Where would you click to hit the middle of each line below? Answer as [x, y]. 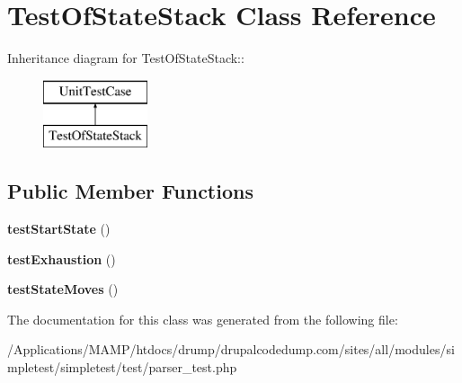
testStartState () [59, 229]
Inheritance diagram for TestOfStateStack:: [126, 58]
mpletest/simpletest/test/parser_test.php [122, 367]
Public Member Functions [130, 191]
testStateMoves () [63, 289]
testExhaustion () [62, 258]
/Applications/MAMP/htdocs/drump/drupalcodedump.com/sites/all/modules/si [231, 349]
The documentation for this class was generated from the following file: [203, 319]
